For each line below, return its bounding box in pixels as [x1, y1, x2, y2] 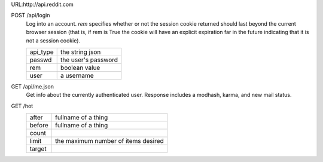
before [29, 121, 48, 130]
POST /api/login [11, 12, 50, 19]
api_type [29, 48, 54, 56]
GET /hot [11, 102, 33, 109]
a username [60, 71, 94, 80]
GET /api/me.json [11, 82, 54, 90]
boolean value [60, 63, 100, 72]
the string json [60, 48, 101, 56]
